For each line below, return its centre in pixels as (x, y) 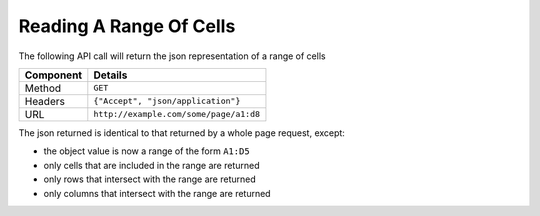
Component (53, 75)
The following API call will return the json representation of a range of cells (172, 56)
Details (110, 75)
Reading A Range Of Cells (127, 26)
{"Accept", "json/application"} (167, 101)
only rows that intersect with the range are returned (149, 179)
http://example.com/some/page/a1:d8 (176, 114)
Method (43, 88)
